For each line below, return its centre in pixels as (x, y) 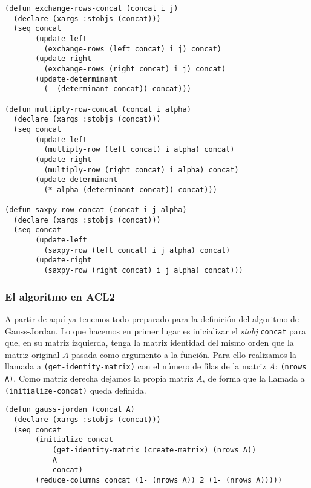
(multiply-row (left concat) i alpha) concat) (139, 150)
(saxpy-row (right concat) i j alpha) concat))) (143, 271)
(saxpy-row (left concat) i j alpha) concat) (137, 250)
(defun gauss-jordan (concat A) (70, 410)
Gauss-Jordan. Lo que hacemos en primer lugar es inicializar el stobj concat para (155, 330)
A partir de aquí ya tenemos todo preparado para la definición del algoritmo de (152, 318)
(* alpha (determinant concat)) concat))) (130, 190)
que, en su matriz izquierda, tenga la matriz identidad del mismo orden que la (149, 343)
